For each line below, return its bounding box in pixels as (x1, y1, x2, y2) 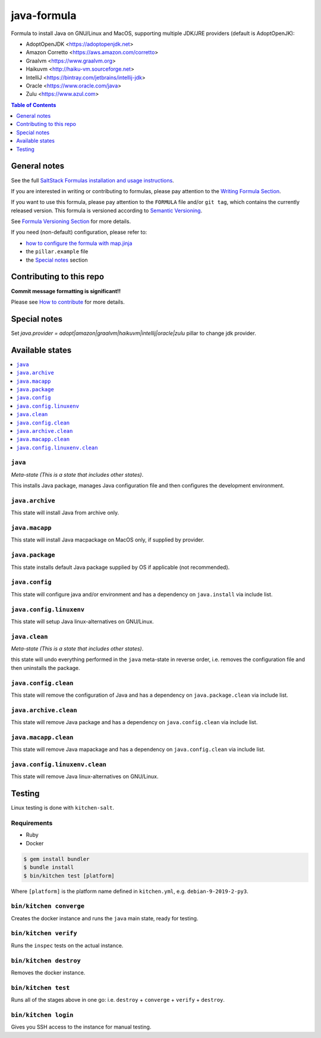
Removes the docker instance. (11, 969, 86, 976)
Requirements (11, 819, 53, 828)
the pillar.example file (26, 248, 89, 255)
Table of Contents (11, 101, 56, 108)
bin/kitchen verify (11, 929, 77, 938)
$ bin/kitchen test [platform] (23, 872, 115, 879)
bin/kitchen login (11, 1011, 74, 1019)
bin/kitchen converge (11, 902, 84, 910)
